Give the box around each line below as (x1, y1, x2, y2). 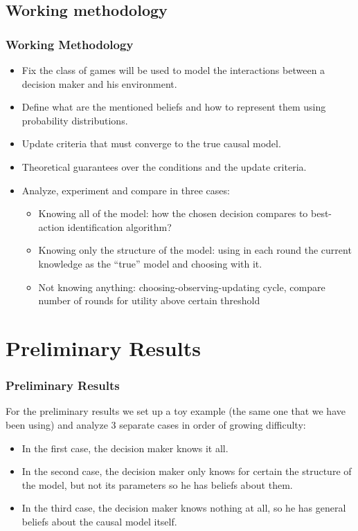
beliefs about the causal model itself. (21, 514, 177, 528)
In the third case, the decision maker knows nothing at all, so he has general (21, 501, 346, 515)
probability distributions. (21, 113, 128, 127)
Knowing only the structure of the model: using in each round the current (38, 243, 352, 257)
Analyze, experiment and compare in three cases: (21, 183, 230, 197)
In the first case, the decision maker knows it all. (21, 440, 229, 455)
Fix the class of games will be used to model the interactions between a (21, 63, 325, 77)
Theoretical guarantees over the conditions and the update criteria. (21, 159, 307, 174)
